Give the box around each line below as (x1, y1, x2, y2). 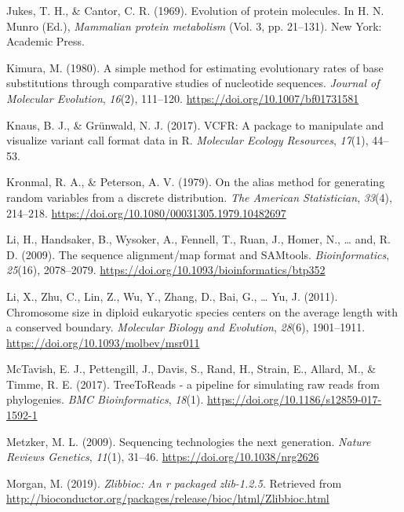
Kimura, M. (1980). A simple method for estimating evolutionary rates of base (6, 59, 384, 75)
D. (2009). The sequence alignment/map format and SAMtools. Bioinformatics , (6, 246, 390, 262)
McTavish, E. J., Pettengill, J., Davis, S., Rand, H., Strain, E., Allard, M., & (6, 360, 377, 377)
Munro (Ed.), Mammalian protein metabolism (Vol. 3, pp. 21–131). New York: (6, 17, 382, 34)
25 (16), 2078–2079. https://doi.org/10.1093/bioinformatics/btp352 (6, 261, 326, 278)
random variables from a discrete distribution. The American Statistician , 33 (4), (6, 188, 392, 205)
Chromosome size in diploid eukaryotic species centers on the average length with (6, 303, 399, 320)
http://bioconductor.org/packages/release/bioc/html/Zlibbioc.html (6, 490, 329, 507)
